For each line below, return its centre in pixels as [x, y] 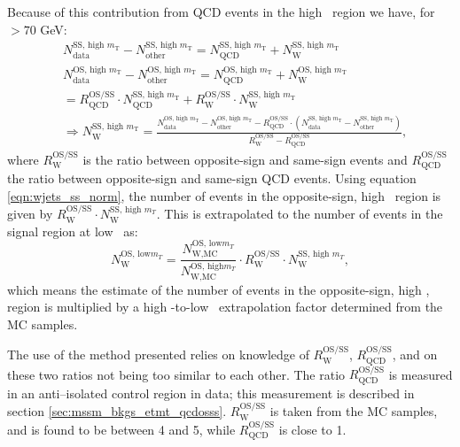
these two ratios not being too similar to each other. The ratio [176, 374]
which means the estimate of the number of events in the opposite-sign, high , [218, 289]
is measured [421, 374]
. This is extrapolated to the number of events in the [300, 214]
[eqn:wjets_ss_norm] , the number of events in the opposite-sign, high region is [224, 195]
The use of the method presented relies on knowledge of [158, 355]
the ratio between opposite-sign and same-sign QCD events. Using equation [212, 178]
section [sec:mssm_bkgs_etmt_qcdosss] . [117, 411]
